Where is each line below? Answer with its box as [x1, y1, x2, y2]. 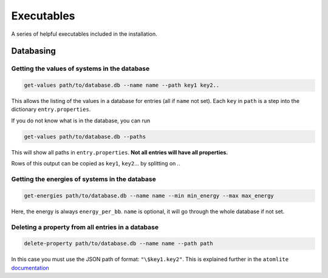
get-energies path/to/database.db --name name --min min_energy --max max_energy [24, 192, 275, 199]
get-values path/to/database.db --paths [24, 133, 146, 140]
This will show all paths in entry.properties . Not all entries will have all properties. [11, 148, 228, 156]
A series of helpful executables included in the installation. [11, 30, 157, 38]
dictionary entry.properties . [11, 106, 91, 113]
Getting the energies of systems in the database [11, 175, 156, 183]
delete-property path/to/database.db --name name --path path [24, 240, 213, 247]
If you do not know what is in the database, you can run [11, 117, 151, 124]
